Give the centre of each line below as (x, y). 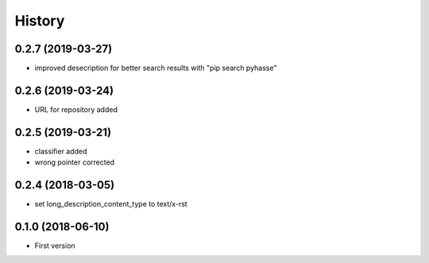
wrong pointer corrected (75, 162)
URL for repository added (76, 109)
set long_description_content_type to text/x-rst (111, 204)
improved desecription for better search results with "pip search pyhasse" (156, 68)
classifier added (61, 151)
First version (55, 246)
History (40, 21)
